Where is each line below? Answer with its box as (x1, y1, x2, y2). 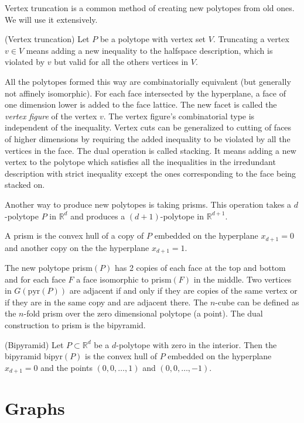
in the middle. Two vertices (193, 273, 292, 285)
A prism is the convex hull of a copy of (5, 229, 144, 242)
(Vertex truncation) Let (5, 33, 90, 45)
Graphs (5, 396, 65, 420)
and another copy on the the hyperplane (5, 241, 149, 253)
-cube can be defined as (215, 295, 299, 308)
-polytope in (160, 209, 204, 222)
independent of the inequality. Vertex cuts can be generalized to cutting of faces (5, 121, 292, 133)
